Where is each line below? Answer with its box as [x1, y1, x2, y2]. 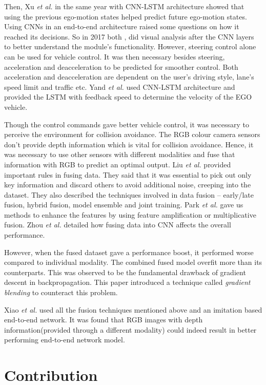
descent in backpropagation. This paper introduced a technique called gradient [4, 277, 251, 287]
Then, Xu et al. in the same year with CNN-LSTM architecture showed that [4, 1, 244, 11]
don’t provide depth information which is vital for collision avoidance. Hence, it [4, 139, 254, 149]
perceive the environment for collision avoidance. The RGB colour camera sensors [4, 129, 260, 140]
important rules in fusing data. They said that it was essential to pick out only [4, 169, 252, 180]
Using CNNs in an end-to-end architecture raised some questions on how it [4, 21, 239, 32]
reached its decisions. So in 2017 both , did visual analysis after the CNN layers [4, 31, 254, 42]
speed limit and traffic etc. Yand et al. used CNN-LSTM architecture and [4, 81, 235, 92]
